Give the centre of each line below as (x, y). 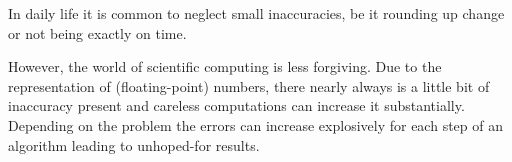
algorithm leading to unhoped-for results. (134, 144)
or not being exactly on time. (97, 32)
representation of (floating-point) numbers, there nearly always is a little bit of (249, 85)
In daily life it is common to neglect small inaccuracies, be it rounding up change (256, 13)
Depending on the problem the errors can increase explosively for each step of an (255, 124)
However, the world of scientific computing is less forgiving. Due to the (225, 66)
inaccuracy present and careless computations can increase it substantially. (236, 105)
